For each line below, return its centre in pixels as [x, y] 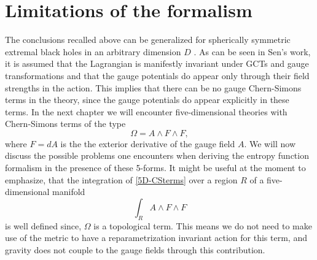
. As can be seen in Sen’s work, [252, 51]
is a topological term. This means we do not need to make [203, 225]
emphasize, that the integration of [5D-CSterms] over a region [121, 179]
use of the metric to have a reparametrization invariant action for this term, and [156, 238]
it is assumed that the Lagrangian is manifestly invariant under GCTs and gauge [157, 63]
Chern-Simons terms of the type [65, 124]
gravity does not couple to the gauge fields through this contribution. [135, 249]
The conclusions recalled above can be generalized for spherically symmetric [148, 40]
